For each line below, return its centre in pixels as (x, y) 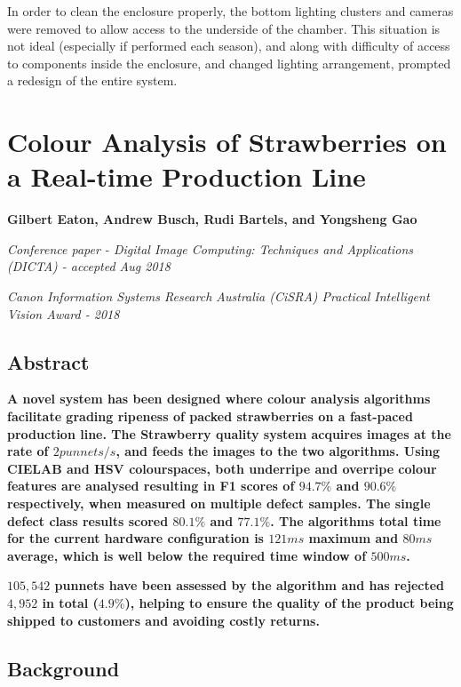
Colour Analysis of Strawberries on (227, 142)
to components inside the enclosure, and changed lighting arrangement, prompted (229, 63)
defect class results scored (88, 520)
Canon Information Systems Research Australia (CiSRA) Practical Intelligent (219, 296)
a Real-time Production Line (187, 176)
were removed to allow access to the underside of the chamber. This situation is (224, 28)
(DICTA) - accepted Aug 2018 (89, 266)
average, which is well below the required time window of (187, 555)
